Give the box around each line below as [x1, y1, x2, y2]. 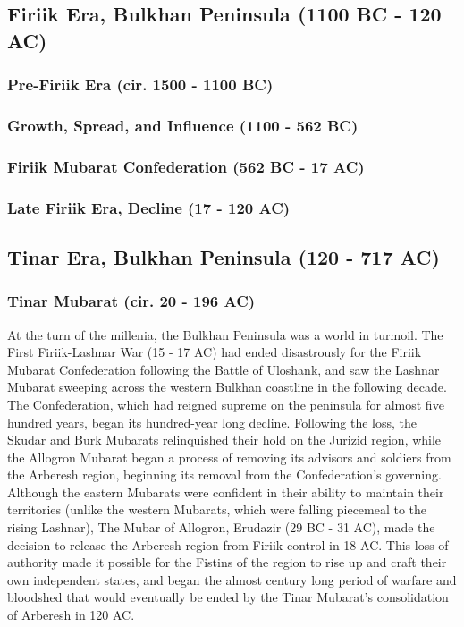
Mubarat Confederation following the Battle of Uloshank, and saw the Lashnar [7, 360, 440, 378]
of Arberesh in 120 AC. [7, 606, 135, 624]
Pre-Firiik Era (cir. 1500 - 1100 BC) [7, 73, 274, 96]
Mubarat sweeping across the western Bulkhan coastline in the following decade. [7, 377, 447, 396]
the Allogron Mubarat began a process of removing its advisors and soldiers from [7, 447, 451, 466]
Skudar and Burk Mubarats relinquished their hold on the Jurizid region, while [7, 430, 442, 449]
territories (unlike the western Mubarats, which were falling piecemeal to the [7, 500, 427, 519]
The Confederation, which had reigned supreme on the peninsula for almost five [7, 394, 444, 413]
